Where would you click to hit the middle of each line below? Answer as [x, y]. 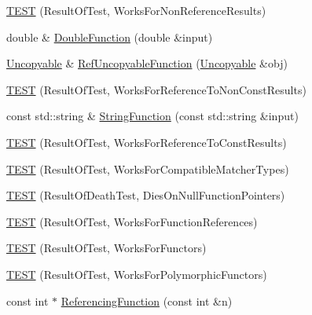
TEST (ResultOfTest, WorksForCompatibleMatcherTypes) [148, 168]
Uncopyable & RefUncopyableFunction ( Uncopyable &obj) [147, 63]
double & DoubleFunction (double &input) [110, 37]
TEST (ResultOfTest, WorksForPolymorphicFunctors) [137, 274]
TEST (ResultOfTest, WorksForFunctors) [106, 248]
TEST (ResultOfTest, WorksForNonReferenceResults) [136, 10]
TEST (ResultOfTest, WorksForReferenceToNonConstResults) [156, 89]
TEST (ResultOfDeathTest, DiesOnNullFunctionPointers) [146, 195]
